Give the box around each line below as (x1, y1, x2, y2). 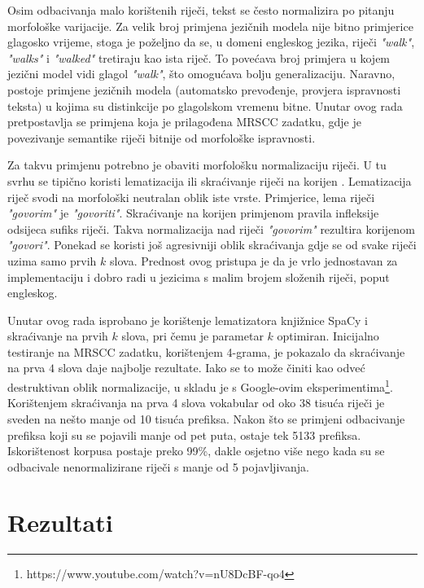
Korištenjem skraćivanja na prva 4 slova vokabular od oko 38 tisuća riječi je (7, 394, 385, 411)
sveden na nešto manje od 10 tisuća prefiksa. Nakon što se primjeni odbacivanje (7, 410, 405, 427)
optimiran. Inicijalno (277, 327, 379, 344)
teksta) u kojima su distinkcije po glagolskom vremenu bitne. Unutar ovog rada (7, 97, 403, 114)
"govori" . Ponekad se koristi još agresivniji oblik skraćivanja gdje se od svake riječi (7, 236, 417, 253)
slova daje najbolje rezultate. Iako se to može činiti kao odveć (58, 359, 365, 376)
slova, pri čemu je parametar (121, 327, 264, 344)
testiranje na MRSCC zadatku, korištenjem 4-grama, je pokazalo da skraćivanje (7, 343, 405, 360)
